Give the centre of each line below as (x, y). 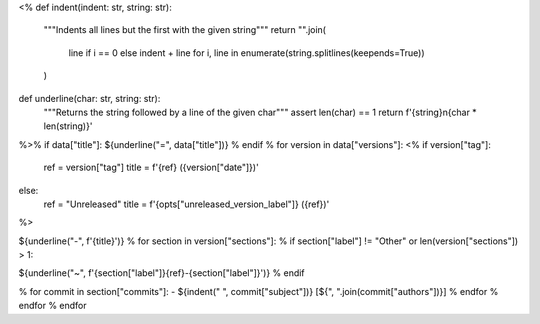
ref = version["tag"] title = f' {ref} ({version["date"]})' (151, 167)
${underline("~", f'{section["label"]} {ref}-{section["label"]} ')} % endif (161, 273)
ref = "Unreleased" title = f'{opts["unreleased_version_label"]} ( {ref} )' (186, 204)
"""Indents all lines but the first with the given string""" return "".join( (185, 30)
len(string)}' (68, 126)
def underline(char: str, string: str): (89, 98)
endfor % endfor (52, 306)
